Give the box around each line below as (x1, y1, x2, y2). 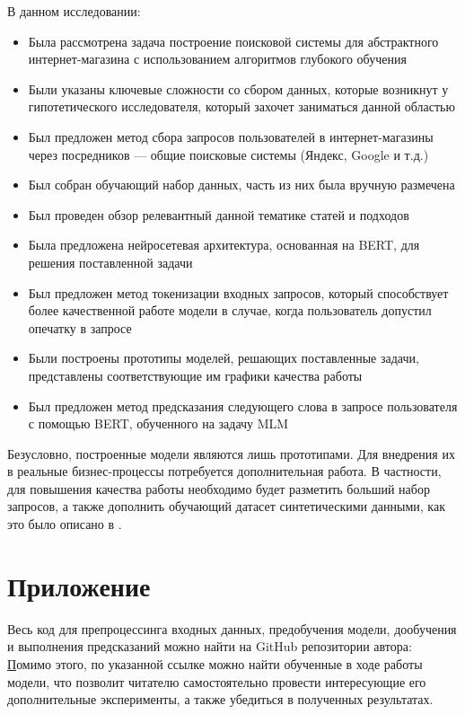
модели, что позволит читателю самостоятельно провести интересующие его (7, 672, 426, 691)
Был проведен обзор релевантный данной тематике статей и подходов (28, 205, 409, 224)
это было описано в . (7, 515, 122, 533)
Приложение (7, 567, 151, 604)
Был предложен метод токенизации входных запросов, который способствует (28, 283, 449, 302)
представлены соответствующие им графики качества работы (28, 366, 363, 384)
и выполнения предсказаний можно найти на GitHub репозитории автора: (7, 637, 412, 656)
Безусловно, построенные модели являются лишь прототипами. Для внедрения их (7, 444, 455, 463)
